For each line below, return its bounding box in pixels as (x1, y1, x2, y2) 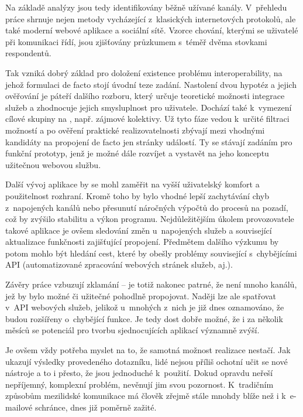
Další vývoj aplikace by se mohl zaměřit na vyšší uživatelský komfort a (5, 178, 260, 190)
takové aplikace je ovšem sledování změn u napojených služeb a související (5, 224, 272, 236)
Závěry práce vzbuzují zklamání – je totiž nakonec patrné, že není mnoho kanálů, (5, 278, 297, 290)
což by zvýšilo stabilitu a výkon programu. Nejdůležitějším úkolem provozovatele (5, 213, 294, 225)
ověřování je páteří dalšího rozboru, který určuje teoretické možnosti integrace (5, 90, 285, 102)
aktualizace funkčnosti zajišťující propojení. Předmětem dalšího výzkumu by (5, 235, 279, 248)
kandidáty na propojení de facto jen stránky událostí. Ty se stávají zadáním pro (5, 135, 292, 148)
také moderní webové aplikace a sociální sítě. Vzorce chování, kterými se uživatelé (5, 24, 298, 36)
